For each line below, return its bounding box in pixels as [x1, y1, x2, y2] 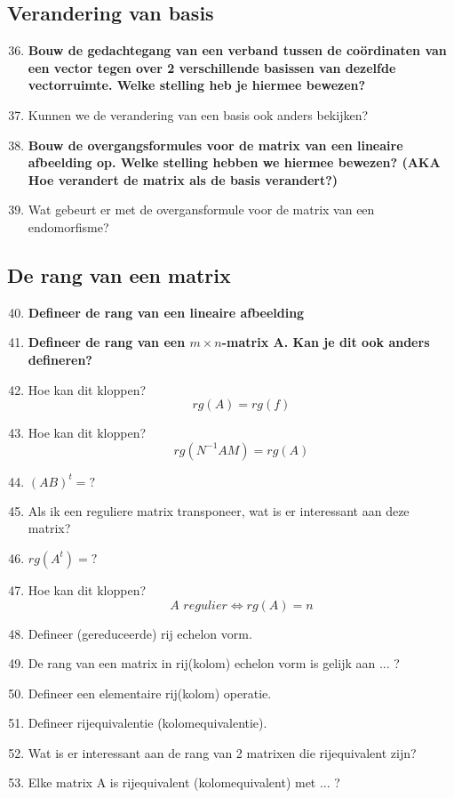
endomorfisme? [28, 217, 109, 236]
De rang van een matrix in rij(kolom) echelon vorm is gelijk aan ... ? [28, 654, 400, 673]
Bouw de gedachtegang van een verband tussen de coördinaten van [28, 41, 447, 60]
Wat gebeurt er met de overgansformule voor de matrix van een [28, 200, 375, 219]
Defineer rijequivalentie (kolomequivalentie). [28, 713, 267, 732]
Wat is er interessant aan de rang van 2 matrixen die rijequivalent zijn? [28, 743, 417, 762]
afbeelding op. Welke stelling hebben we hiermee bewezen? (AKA [28, 153, 441, 172]
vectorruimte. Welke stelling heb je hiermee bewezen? [28, 76, 366, 94]
